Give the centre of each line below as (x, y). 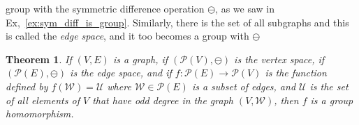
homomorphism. (40, 114)
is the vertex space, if (279, 59)
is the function (296, 73)
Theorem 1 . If (39, 59)
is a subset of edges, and (244, 86)
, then (286, 100)
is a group (332, 100)
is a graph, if (140, 59)
